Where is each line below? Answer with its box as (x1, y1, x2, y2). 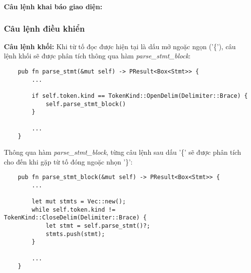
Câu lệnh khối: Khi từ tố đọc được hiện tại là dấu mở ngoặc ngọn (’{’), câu (4, 41, 236, 51)
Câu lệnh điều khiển (4, 22, 85, 34)
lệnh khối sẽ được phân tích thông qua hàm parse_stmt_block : (4, 51, 191, 61)
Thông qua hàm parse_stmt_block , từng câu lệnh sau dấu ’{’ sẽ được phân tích (4, 146, 241, 157)
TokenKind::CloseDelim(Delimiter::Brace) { (4, 214, 147, 221)
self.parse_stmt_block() (45, 100, 126, 108)
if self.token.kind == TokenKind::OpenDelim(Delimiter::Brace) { (32, 92, 248, 99)
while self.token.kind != (32, 206, 116, 213)
